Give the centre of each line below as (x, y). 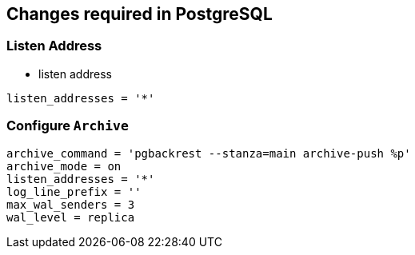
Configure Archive (68, 126)
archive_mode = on (64, 166)
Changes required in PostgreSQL (140, 14)
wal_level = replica (71, 217)
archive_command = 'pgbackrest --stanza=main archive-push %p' (209, 153)
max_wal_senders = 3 (71, 204)
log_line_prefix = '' (74, 191)
